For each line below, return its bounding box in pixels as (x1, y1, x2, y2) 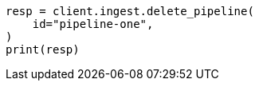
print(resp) (6, 43, 80, 56)
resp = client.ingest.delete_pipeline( (6, 5, 254, 18)
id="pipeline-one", (32, 18, 154, 30)
